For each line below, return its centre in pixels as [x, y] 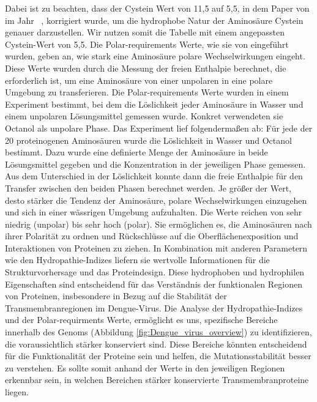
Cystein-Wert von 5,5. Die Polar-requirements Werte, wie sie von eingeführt [147, 44]
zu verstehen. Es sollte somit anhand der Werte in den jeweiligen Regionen [145, 367]
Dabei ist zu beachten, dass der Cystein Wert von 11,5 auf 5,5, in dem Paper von [157, 8]
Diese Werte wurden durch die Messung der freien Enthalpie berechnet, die [146, 68]
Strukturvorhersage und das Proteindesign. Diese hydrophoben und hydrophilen [155, 272]
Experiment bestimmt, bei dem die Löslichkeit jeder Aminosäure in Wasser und [154, 104]
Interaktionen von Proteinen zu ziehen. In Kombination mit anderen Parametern [156, 248]
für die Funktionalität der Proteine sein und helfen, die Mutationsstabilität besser [158, 356]
